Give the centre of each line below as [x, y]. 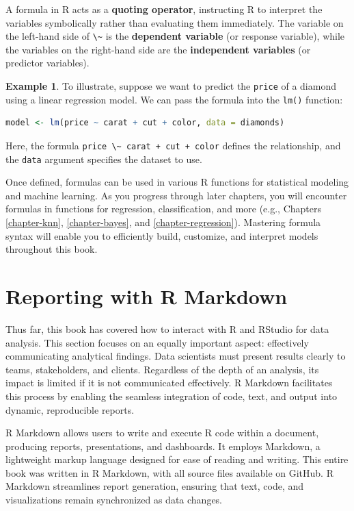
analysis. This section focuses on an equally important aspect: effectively [157, 342]
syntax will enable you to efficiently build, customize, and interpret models [162, 235]
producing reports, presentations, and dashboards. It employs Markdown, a [163, 446]
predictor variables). [47, 63]
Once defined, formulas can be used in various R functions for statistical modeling [177, 182]
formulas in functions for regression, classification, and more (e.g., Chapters [164, 209]
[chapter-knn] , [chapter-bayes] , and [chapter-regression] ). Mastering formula [163, 222]
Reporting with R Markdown [147, 296]
